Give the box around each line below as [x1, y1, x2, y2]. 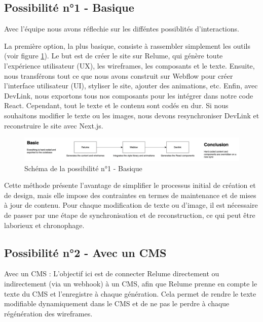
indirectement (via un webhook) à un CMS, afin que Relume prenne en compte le [4, 278, 257, 289]
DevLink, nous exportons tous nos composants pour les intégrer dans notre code [4, 90, 253, 101]
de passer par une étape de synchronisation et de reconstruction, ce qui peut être [4, 210, 255, 220]
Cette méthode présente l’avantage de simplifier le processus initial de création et [4, 180, 256, 190]
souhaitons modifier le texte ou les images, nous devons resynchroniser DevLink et [4, 110, 259, 120]
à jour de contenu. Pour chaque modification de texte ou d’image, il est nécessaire [4, 200, 258, 210]
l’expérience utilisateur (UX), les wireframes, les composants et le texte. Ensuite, [4, 60, 255, 71]
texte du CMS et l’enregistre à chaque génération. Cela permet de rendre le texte [4, 288, 256, 299]
